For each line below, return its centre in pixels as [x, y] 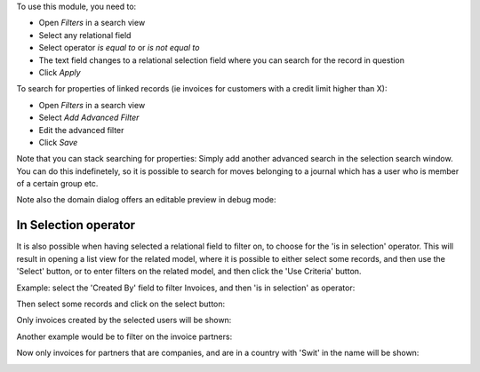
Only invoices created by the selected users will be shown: [124, 321]
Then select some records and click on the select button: [121, 304]
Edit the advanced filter [81, 130]
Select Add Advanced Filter [89, 118]
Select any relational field [85, 35]
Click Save [58, 142]
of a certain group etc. [57, 184]
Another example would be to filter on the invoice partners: [124, 336]
